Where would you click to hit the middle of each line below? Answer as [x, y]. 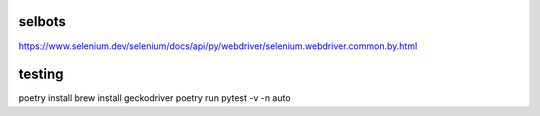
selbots [42, 21]
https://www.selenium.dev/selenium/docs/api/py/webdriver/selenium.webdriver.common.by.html [218, 46]
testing [41, 74]
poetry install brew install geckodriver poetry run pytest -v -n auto [154, 98]
